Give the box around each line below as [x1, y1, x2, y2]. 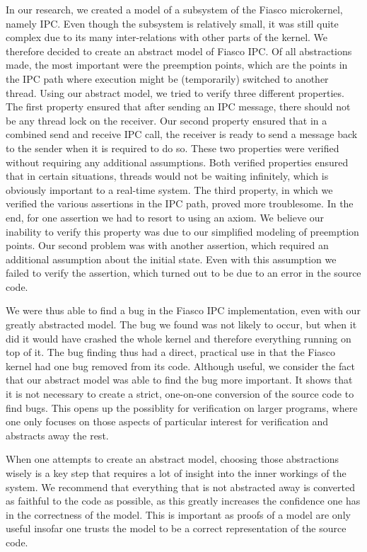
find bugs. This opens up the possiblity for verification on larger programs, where [6, 400, 358, 415]
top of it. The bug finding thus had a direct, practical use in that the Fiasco [6, 345, 336, 360]
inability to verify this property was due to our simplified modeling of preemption [6, 224, 359, 238]
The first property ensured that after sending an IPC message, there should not [6, 99, 351, 114]
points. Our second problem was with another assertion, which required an [6, 238, 329, 253]
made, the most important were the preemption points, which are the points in [6, 57, 348, 72]
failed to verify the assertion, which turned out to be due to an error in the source [6, 265, 361, 280]
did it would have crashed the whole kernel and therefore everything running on [6, 330, 351, 345]
